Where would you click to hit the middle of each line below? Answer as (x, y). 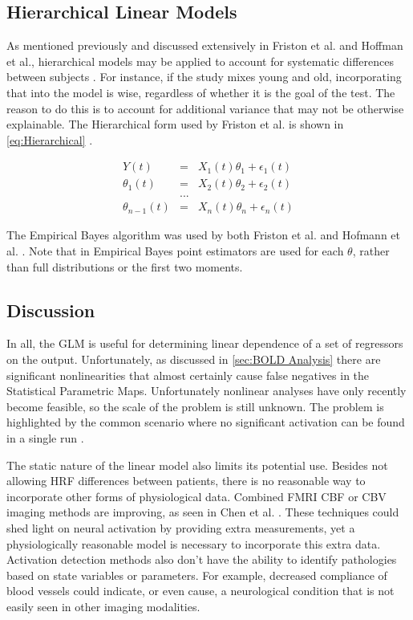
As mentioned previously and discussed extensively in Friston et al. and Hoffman (205, 45)
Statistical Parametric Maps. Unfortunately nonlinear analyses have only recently (206, 391)
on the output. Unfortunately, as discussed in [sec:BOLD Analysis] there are (194, 359)
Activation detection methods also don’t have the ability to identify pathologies (202, 559)
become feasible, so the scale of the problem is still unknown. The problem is (195, 406)
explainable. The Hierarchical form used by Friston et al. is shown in (175, 124)
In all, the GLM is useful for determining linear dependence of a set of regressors (205, 343)
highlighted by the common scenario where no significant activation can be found (206, 422)
